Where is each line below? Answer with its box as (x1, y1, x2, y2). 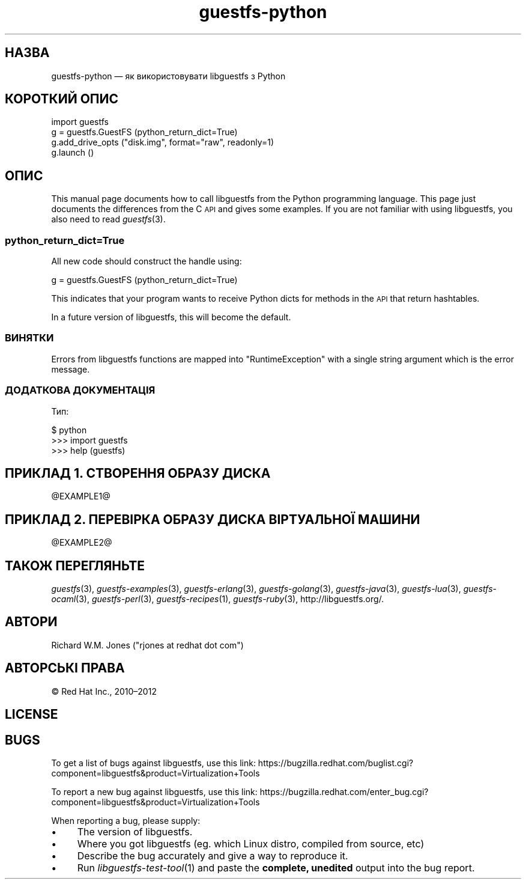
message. (51, 364, 90, 374)
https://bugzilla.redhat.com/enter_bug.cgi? (259, 787, 429, 797)
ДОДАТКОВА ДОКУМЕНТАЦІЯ (5, 384, 156, 397)
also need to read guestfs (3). (51, 214, 166, 225)
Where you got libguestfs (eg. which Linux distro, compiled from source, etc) (77, 838, 425, 850)
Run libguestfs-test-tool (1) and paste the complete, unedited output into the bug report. (77, 862, 475, 874)
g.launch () (51, 147, 94, 158)
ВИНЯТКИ (5, 332, 54, 344)
